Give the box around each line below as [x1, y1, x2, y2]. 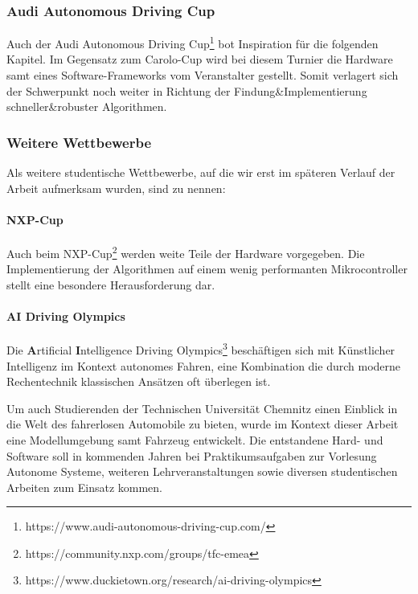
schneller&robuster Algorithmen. [6, 98, 167, 115]
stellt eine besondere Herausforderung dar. [6, 276, 215, 293]
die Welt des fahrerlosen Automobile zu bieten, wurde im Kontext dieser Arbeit [6, 416, 399, 432]
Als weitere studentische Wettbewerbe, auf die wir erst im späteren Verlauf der [6, 164, 395, 181]
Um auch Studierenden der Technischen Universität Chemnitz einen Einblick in [6, 399, 398, 416]
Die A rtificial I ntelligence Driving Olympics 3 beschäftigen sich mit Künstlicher [6, 339, 395, 358]
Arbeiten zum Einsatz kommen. [6, 478, 162, 495]
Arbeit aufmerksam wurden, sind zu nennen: [6, 179, 226, 196]
